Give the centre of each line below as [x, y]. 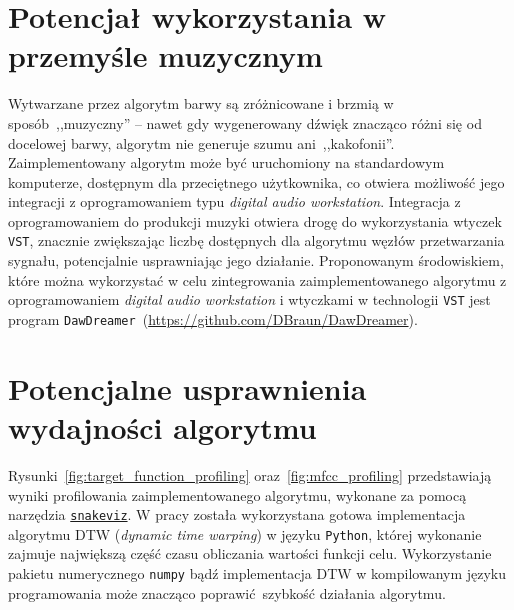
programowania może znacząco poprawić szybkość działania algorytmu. [227, 592]
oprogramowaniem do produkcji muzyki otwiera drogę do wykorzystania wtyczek [255, 220]
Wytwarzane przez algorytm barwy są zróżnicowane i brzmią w [201, 103]
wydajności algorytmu [162, 427]
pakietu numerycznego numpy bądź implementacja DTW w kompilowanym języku [257, 573]
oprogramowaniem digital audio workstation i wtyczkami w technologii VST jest [249, 299]
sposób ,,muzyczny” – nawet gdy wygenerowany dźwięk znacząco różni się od [245, 122]
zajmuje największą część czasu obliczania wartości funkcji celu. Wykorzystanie [250, 553]
